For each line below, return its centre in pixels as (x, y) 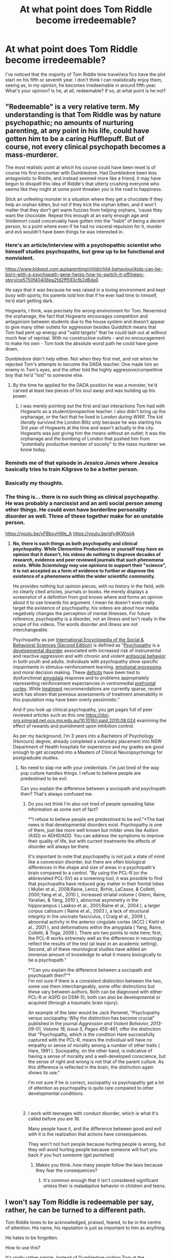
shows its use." (44, 1073)
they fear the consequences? (67, 1170)
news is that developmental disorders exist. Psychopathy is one (95, 825)
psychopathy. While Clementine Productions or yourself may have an (88, 549)
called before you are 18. (54, 1119)
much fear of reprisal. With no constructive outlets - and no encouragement (85, 338)
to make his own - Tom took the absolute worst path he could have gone (82, 343)
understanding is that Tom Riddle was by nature (83, 115)
